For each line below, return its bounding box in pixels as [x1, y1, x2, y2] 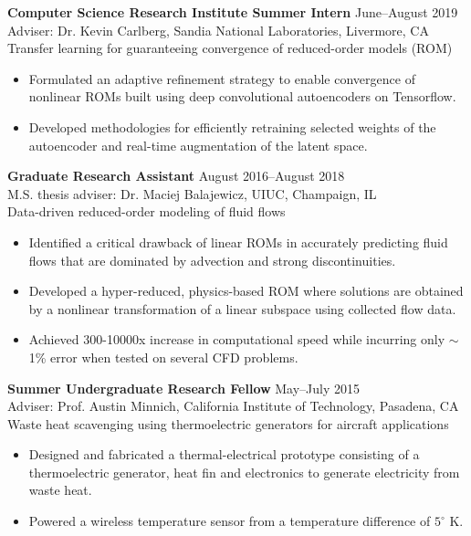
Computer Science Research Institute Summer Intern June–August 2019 [7, 3, 458, 21]
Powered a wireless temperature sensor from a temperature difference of [28, 511, 431, 531]
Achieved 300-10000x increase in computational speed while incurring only [28, 330, 445, 349]
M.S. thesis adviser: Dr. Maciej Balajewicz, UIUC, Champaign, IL [7, 184, 377, 203]
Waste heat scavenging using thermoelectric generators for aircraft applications [7, 414, 449, 433]
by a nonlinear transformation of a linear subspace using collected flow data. [28, 299, 456, 318]
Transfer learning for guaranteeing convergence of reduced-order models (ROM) [7, 38, 453, 58]
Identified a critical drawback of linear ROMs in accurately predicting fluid [28, 232, 448, 251]
